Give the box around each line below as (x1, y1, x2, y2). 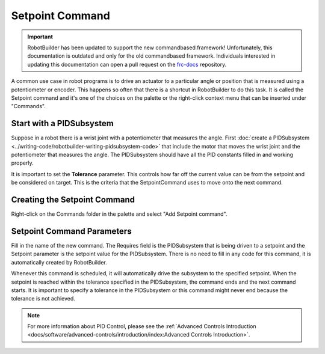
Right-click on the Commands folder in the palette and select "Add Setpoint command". (11, 210, 227, 218)
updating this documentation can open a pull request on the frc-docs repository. (27, 61, 227, 68)
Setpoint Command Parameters (11, 226, 132, 236)
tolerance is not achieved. (11, 295, 75, 302)
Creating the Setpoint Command (11, 194, 135, 204)
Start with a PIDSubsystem (11, 118, 114, 129)
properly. (11, 159, 34, 166)
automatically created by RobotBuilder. (11, 258, 108, 266)
